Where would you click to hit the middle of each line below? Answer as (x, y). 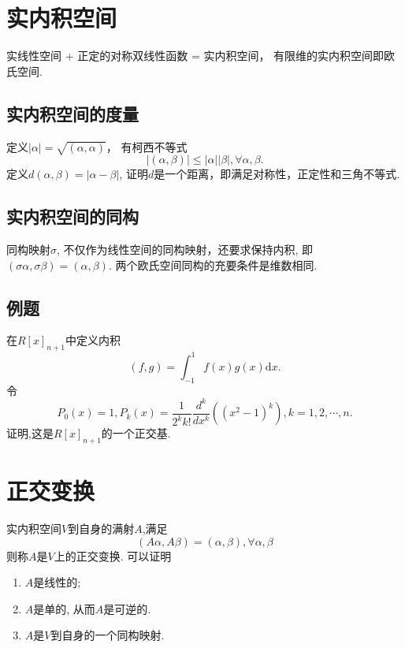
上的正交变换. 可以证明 (113, 555)
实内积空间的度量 (72, 113)
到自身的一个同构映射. (108, 635)
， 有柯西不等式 (147, 146)
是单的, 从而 (64, 608)
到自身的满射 (101, 529)
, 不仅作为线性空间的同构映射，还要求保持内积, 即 (185, 250)
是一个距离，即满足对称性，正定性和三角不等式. (277, 174)
